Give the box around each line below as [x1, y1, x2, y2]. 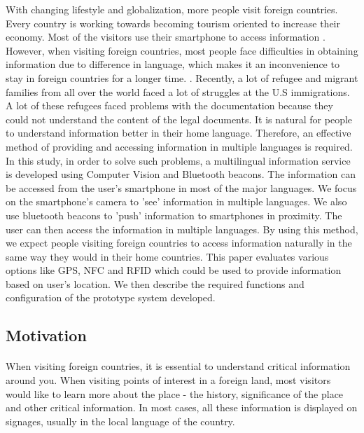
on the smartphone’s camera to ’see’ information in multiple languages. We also [6, 194, 347, 209]
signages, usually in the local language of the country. [6, 413, 235, 428]
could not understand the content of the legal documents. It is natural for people [6, 111, 353, 126]
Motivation [6, 324, 87, 346]
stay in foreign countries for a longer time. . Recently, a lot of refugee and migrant [6, 70, 358, 85]
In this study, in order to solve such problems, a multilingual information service [6, 153, 351, 167]
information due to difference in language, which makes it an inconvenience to [6, 57, 339, 71]
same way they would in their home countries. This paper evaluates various [6, 249, 329, 263]
